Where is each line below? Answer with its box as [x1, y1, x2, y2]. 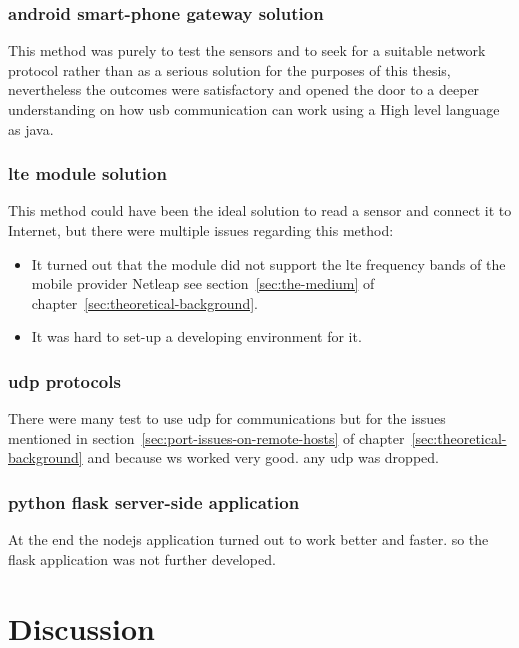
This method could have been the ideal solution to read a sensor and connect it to [8, 200, 512, 221]
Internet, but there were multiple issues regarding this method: [8, 220, 394, 240]
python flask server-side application [8, 489, 300, 514]
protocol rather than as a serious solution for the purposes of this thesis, [8, 59, 451, 80]
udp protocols [8, 368, 121, 393]
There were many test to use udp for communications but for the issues [8, 408, 446, 429]
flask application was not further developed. [8, 548, 276, 569]
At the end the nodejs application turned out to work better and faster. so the [8, 529, 489, 550]
